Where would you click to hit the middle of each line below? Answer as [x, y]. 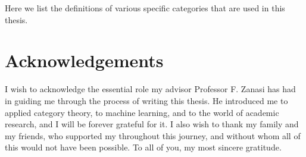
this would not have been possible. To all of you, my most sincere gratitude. [143, 147]
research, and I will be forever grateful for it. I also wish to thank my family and [152, 124]
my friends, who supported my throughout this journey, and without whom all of [153, 135]
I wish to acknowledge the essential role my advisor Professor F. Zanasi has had [150, 89]
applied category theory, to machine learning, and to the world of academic [142, 112]
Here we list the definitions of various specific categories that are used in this [145, 8]
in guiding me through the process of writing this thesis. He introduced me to [146, 100]
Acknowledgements [84, 60]
